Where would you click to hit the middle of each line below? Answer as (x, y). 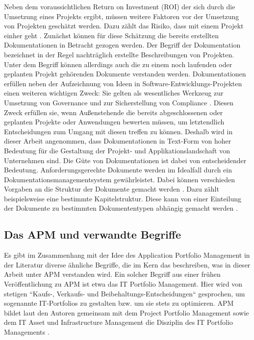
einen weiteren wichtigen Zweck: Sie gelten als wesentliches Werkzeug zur (114, 93)
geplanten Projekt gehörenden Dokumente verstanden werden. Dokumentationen (125, 74)
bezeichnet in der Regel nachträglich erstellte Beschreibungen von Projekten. (119, 54)
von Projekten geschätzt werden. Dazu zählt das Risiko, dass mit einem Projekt (124, 26)
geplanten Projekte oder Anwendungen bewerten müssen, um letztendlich (114, 122)
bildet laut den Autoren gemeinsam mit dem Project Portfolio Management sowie (127, 312)
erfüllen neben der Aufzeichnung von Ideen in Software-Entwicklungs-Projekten (123, 83)
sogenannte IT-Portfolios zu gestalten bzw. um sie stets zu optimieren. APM (119, 303)
